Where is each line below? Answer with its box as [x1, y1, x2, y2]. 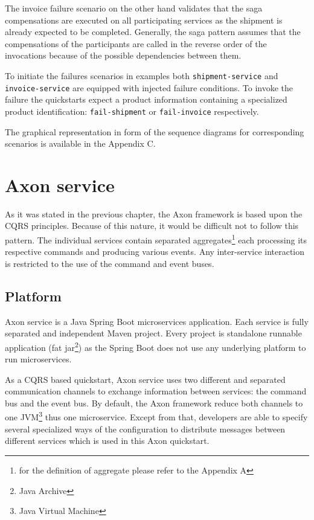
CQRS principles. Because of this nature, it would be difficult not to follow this [5, 219, 299, 232]
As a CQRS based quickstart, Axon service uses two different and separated [5, 373, 286, 385]
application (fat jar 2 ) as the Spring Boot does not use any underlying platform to [5, 339, 306, 353]
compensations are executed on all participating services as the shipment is [5, 13, 283, 26]
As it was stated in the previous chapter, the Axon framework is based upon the [5, 207, 303, 220]
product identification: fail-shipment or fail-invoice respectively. [5, 104, 259, 117]
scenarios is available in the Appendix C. [5, 137, 156, 150]
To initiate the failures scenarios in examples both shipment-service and [5, 69, 278, 82]
